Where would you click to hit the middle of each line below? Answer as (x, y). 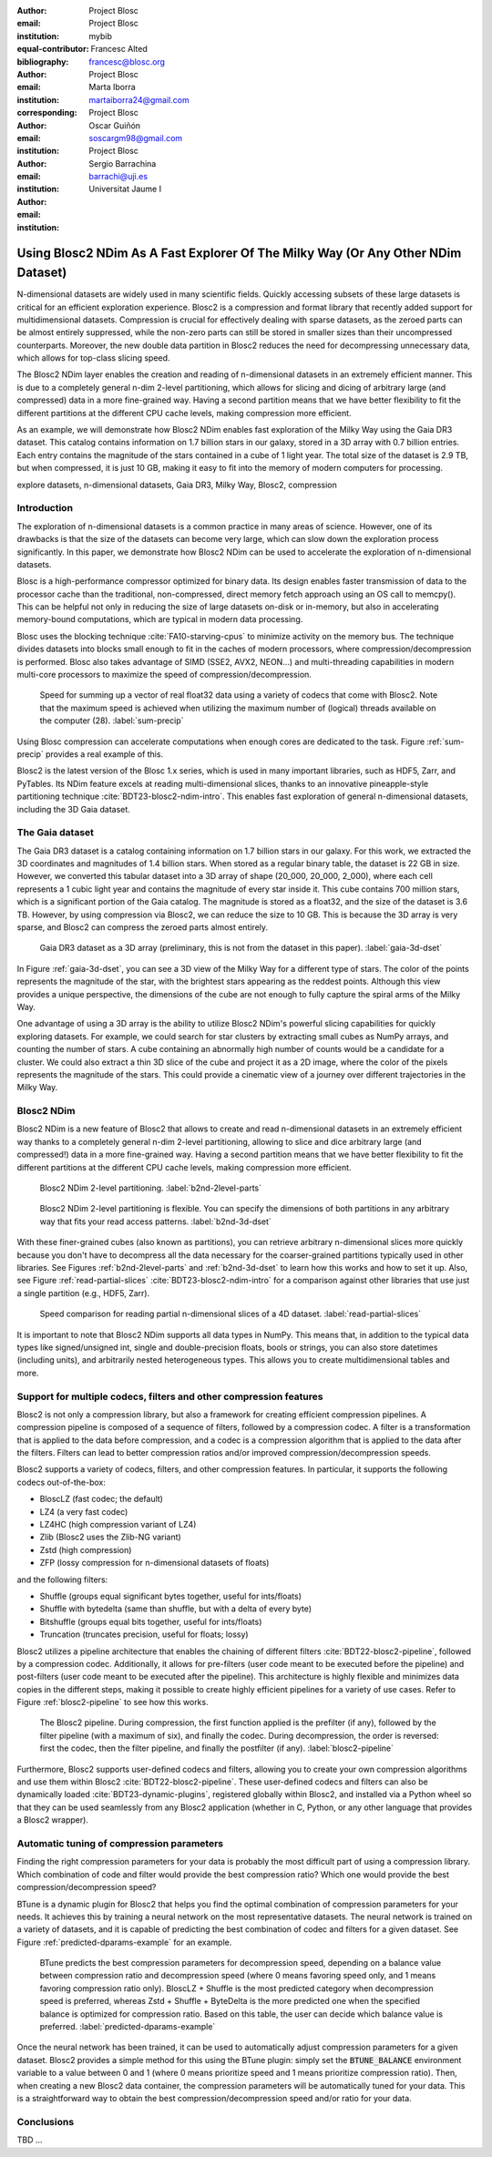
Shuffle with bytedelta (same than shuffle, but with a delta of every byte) (176, 1609)
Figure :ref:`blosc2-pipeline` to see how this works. (113, 1702)
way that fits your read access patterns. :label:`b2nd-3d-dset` (156, 1222)
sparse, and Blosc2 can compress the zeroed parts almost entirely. (143, 927)
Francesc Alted (119, 49)
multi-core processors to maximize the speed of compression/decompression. (164, 675)
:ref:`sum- (446, 741)
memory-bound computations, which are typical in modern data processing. (160, 619)
